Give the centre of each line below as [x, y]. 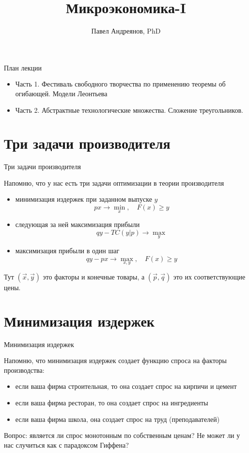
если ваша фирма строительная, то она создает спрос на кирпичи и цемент [126, 386]
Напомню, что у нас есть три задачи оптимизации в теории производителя [114, 183]
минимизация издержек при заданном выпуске [84, 199]
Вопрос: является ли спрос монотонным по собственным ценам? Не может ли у [122, 435]
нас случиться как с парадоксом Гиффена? [66, 444]
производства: [24, 370]
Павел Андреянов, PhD [126, 31]
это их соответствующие [209, 276]
